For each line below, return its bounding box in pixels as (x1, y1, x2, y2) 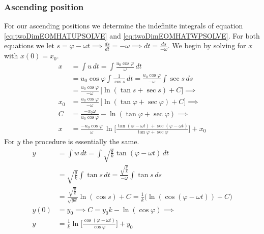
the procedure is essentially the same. (22, 136, 139, 146)
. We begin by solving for (167, 40, 246, 51)
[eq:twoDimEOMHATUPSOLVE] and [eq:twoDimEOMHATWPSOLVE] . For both (4, 30, 260, 41)
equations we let (4, 40, 54, 51)
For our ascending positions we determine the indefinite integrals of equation (4, 20, 243, 31)
